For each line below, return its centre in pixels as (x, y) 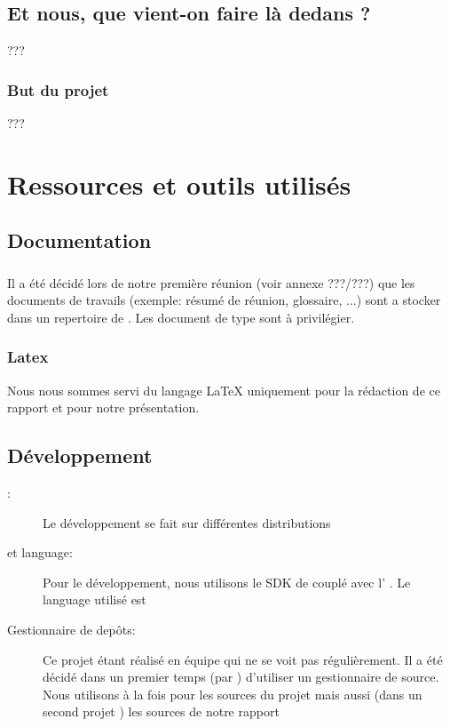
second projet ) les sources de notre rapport (161, 711)
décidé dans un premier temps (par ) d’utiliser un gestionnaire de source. (241, 677)
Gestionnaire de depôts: (71, 630)
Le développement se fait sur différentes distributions (187, 522)
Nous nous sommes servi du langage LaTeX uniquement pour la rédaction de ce (224, 390)
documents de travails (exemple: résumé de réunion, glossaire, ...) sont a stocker (224, 300)
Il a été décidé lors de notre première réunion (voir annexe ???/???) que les (211, 282)
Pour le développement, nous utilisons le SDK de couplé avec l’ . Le (227, 582)
